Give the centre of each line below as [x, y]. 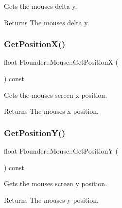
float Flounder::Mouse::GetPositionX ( [61, 62]
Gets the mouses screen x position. [56, 95]
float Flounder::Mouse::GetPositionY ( [61, 151]
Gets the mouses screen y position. [56, 183]
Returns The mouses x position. [51, 111]
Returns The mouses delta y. [47, 22]
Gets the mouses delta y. [41, 6]
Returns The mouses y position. [51, 199]
